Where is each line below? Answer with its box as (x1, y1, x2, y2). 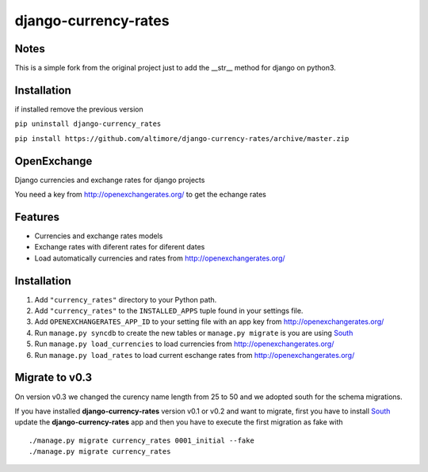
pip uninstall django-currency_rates (14, 120, 162, 128)
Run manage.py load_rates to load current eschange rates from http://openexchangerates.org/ (34, 350, 355, 360)
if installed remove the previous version (14, 104, 143, 114)
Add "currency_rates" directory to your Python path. (34, 295, 217, 304)
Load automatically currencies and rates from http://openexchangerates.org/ (34, 253, 285, 263)
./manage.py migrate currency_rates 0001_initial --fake (29, 436, 255, 445)
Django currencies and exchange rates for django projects (14, 175, 205, 185)
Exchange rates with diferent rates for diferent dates (34, 242, 205, 252)
